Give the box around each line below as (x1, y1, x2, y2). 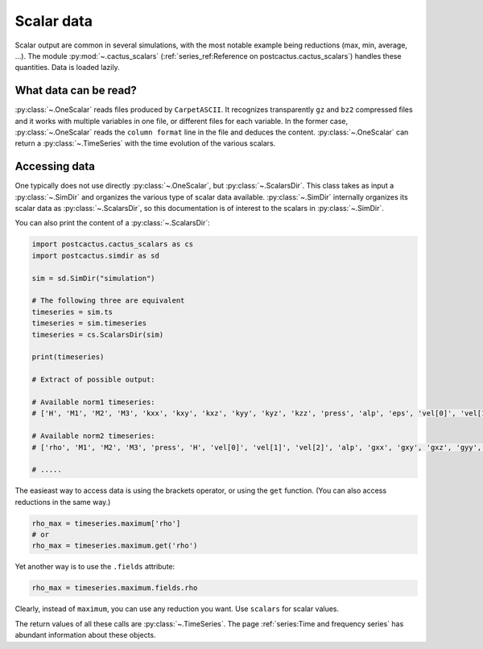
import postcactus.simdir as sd (31, 250, 160, 260)
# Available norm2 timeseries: (31, 432, 156, 440)
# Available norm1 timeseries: (31, 397, 156, 407)
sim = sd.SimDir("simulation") (31, 274, 156, 283)
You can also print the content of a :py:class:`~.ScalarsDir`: (14, 218, 211, 228)
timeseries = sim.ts (31, 307, 113, 316)
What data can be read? (14, 84, 137, 97)
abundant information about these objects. (14, 630, 156, 640)
